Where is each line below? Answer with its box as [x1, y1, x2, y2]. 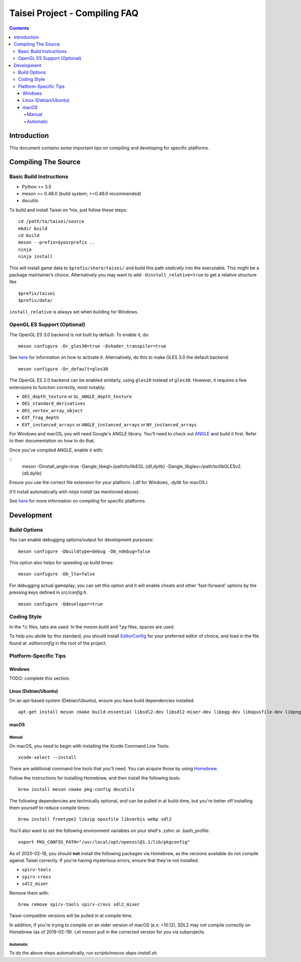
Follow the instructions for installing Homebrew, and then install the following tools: [9, 775, 181, 781]
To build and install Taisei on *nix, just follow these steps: [9, 207, 127, 213]
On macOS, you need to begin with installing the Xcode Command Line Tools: [9, 743, 170, 749]
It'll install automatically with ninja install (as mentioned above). [9, 489, 140, 495]
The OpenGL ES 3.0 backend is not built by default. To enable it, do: [9, 332, 150, 338]
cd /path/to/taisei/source [18, 219, 85, 224]
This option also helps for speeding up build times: [9, 560, 114, 566]
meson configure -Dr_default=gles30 [18, 366, 108, 372]
